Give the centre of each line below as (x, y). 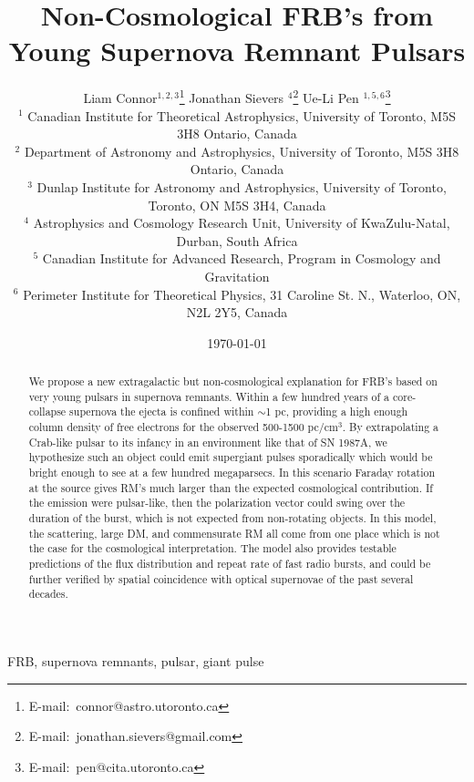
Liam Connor (120, 97)
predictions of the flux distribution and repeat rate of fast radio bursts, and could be (230, 563)
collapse (47, 412)
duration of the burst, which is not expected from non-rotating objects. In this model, (232, 517)
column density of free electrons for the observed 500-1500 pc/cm (183, 427)
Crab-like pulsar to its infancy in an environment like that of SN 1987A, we (208, 442)
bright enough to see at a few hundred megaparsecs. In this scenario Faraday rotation (232, 473)
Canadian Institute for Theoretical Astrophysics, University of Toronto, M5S (242, 115)
